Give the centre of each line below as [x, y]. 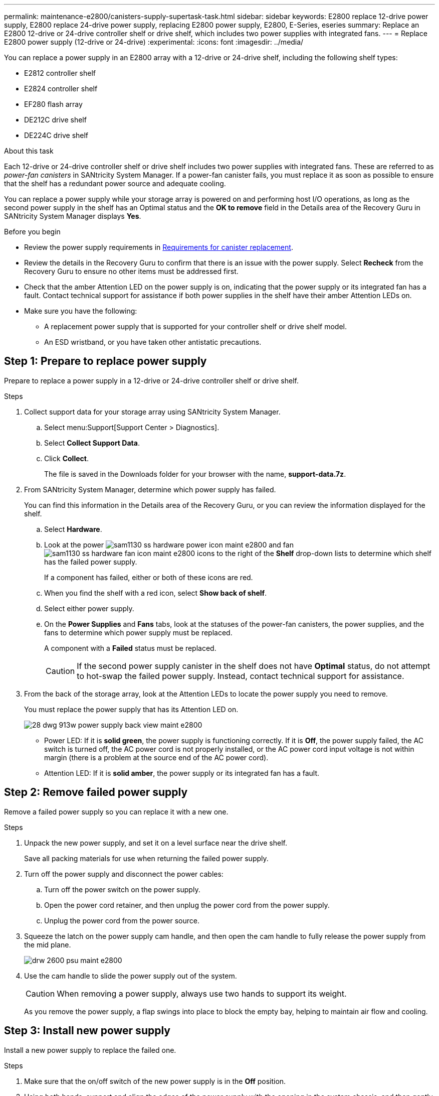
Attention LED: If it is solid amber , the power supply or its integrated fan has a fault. [182, 773]
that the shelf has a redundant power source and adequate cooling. [115, 183]
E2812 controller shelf [60, 73]
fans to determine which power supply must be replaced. [138, 632]
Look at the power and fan [169, 544]
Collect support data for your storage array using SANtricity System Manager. [152, 412]
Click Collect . [66, 458]
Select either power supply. [89, 608]
